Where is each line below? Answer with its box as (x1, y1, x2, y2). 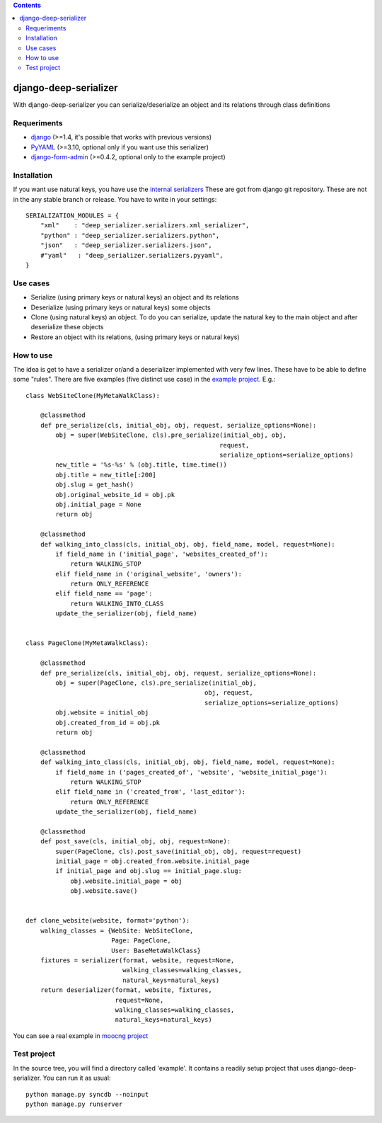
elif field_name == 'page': (55, 590, 153, 598)
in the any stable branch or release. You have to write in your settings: (13, 195, 217, 203)
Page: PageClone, (110, 937, 171, 945)
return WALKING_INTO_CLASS (70, 599, 164, 608)
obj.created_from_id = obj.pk (55, 719, 161, 726)
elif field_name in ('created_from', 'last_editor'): (55, 788, 246, 796)
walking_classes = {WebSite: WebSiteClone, (40, 926, 194, 935)
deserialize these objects (30, 323, 104, 331)
